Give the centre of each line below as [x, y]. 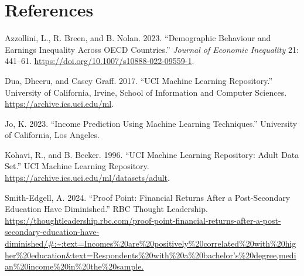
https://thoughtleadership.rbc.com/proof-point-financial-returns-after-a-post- [143, 220]
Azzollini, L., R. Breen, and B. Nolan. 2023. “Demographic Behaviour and [138, 38]
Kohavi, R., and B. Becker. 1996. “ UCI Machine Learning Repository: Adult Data [152, 154]
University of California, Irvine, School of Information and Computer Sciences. [146, 92]
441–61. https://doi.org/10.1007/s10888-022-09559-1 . [100, 61]
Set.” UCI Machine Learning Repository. [77, 166]
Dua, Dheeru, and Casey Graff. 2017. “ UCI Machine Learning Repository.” [139, 80]
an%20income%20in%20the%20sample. [74, 266]
